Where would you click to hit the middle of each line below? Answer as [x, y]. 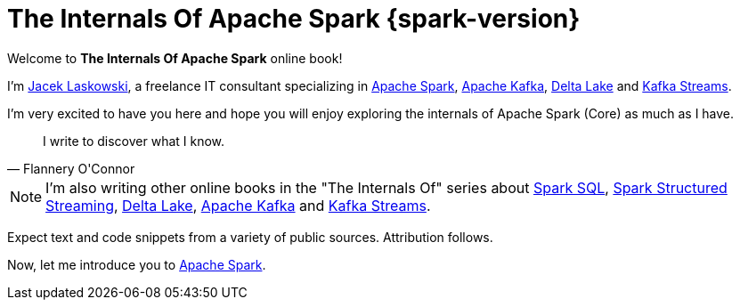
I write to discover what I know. [134, 141]
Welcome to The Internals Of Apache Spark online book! [175, 58]
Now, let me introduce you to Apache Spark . [137, 264]
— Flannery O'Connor [71, 168]
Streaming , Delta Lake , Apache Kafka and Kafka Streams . [238, 205]
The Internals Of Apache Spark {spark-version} [294, 19]
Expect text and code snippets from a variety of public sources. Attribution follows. [250, 237]
